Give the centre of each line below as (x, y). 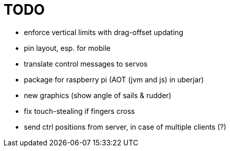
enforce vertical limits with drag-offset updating (104, 32)
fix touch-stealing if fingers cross (79, 111)
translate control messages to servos (86, 64)
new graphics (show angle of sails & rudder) (98, 95)
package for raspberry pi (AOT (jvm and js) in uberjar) (114, 79)
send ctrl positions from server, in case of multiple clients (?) (125, 127)
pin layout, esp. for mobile (67, 48)
